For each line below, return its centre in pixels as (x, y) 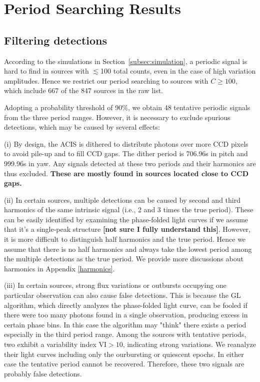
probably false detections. (43, 373)
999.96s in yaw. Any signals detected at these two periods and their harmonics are (130, 163)
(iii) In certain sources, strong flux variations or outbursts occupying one (115, 285)
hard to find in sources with (46, 71)
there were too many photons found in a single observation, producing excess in (126, 315)
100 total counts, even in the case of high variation (178, 71)
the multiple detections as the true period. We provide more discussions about (124, 259)
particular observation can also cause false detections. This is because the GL (122, 295)
